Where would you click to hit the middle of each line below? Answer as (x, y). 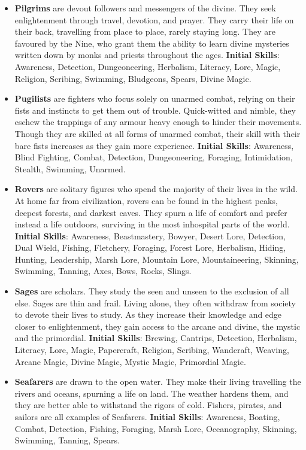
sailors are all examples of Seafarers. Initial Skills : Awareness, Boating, (147, 416)
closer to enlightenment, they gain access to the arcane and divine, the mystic (157, 326)
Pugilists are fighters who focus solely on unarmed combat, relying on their (155, 98)
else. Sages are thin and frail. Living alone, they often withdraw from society (155, 302)
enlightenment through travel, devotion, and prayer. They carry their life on (154, 19)
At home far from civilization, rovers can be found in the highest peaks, (146, 200)
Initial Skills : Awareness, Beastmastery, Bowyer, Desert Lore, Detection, (150, 235)
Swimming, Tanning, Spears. (67, 440)
